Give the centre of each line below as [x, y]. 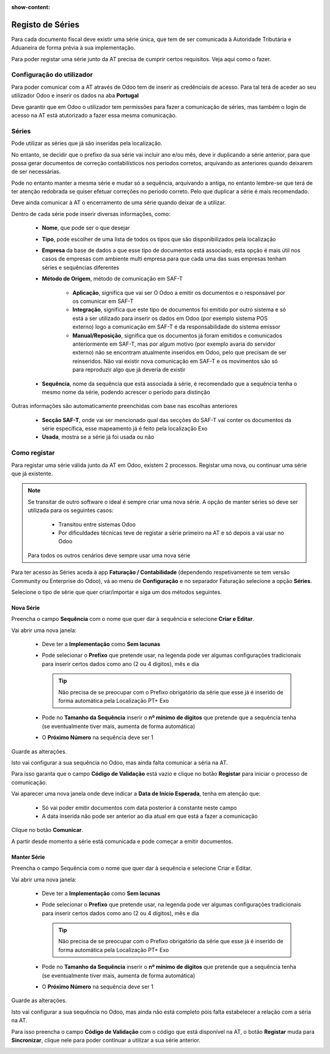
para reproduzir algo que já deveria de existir [129, 369]
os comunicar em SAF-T [103, 301]
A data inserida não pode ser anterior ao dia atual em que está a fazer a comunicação [150, 816]
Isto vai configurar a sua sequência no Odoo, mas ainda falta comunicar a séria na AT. [120, 762]
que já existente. [32, 473]
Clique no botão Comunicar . [47, 830]
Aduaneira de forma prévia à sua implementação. [73, 48]
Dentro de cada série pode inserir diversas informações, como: [91, 213]
